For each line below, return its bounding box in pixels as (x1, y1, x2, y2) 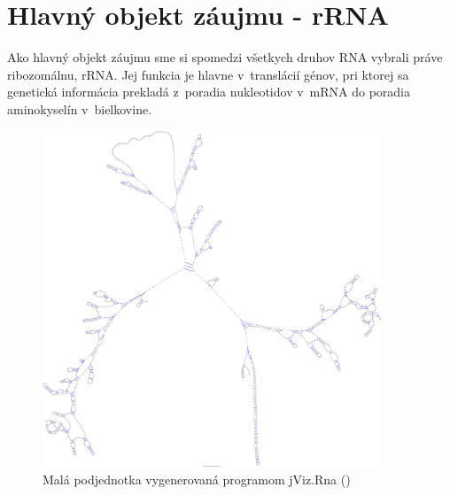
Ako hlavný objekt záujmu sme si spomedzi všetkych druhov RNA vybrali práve (7, 48, 443, 66)
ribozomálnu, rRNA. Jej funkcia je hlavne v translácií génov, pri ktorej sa (7, 65, 409, 83)
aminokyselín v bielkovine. (7, 99, 152, 118)
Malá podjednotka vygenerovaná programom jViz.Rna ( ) (43, 469, 351, 488)
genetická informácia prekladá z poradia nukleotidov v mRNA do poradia (7, 82, 411, 101)
